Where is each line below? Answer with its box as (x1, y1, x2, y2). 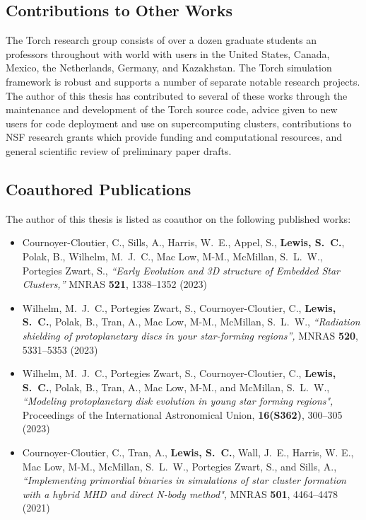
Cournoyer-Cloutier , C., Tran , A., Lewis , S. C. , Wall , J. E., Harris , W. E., (22, 445, 354, 460)
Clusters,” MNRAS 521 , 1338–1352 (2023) (22, 277, 208, 291)
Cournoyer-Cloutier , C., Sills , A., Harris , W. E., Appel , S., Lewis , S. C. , (22, 235, 345, 250)
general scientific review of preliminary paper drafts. (6, 143, 232, 158)
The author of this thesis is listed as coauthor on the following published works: (6, 211, 351, 226)
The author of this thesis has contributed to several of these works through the (6, 88, 348, 103)
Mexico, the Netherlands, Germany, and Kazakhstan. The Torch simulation (6, 60, 332, 75)
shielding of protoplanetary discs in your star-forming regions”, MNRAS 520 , (22, 328, 358, 342)
